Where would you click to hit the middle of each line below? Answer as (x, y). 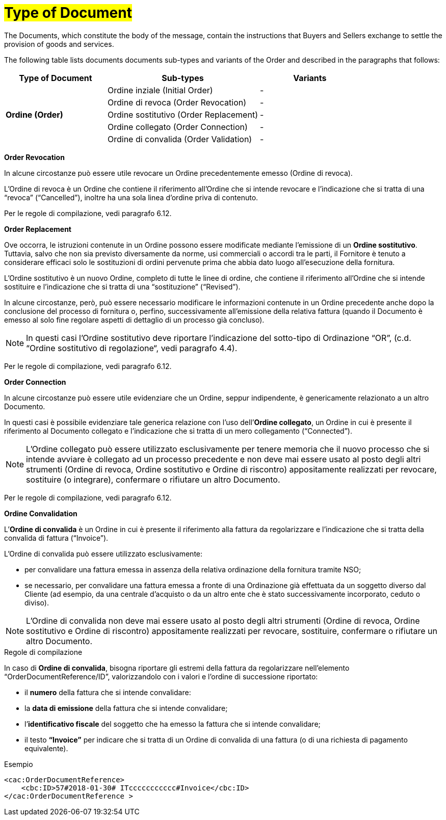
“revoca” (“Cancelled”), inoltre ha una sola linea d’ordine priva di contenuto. (131, 197)
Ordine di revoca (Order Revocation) (177, 102)
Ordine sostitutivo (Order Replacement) (182, 114)
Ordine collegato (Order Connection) (177, 127)
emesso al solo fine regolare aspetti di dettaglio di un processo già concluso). (134, 320)
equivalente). (46, 748)
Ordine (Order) (34, 114)
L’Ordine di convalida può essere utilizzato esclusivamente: (103, 553)
